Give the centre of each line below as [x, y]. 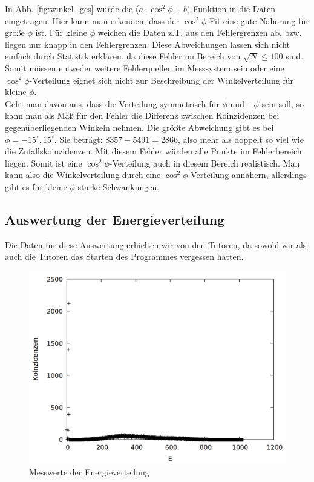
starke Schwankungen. [119, 186]
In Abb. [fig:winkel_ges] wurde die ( [72, 8]
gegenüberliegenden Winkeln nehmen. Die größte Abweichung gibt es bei [139, 127]
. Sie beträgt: [78, 139]
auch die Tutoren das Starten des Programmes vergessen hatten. [124, 256]
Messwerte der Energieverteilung [89, 472]
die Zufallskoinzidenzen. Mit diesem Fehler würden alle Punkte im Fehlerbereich [153, 151]
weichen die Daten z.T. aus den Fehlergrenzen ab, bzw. [200, 32]
